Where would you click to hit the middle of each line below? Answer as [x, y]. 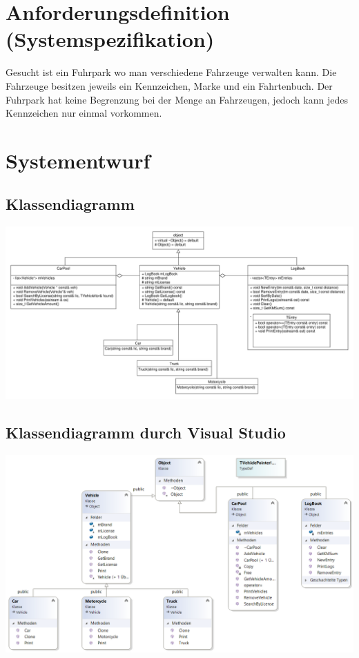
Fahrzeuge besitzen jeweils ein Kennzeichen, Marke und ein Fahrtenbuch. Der [169, 85]
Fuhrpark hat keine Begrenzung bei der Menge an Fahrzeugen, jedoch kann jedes [177, 99]
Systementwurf [78, 160]
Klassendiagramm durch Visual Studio [146, 433]
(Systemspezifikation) [110, 39]
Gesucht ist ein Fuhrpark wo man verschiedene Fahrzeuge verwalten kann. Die [171, 72]
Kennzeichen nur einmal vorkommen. [84, 113]
